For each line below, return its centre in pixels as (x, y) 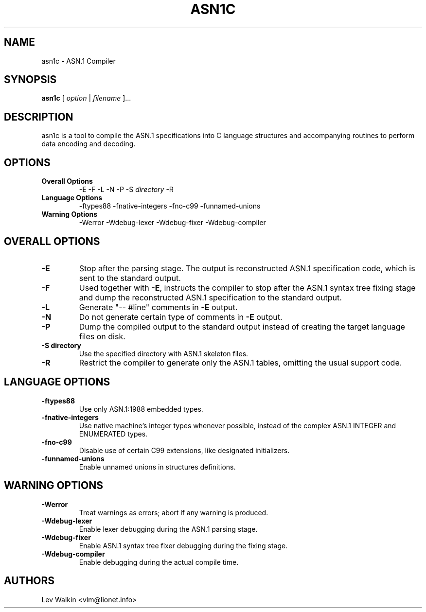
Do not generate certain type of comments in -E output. (181, 317)
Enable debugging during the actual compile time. (159, 562)
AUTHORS (29, 581)
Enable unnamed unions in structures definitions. (157, 467)
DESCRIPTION (39, 117)
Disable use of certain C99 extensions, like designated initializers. (184, 450)
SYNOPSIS (30, 80)
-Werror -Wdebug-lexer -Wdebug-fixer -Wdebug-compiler (172, 223)
